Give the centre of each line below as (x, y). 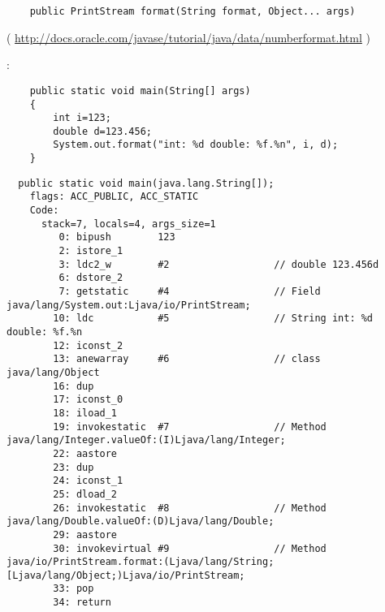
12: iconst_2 (88, 345)
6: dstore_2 (91, 278)
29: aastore (85, 534)
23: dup (74, 467)
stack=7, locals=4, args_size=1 (128, 224)
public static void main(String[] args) (140, 91)
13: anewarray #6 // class (187, 359)
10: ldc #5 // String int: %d (213, 319)
